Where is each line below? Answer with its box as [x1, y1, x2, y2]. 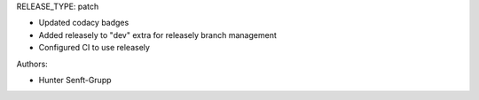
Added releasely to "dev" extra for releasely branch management [38, 29, 277, 40]
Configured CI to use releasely [38, 42, 151, 53]
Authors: [16, 58, 48, 69]
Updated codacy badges [38, 18, 130, 28]
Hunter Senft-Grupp [38, 74, 112, 85]
